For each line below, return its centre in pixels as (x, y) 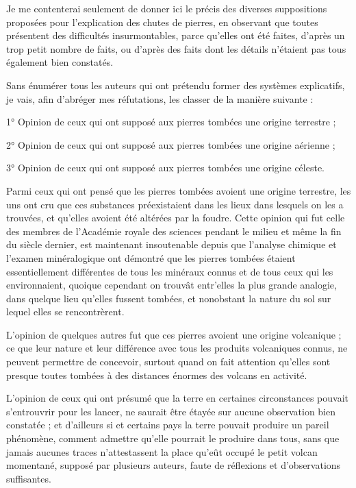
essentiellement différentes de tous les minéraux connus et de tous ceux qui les (170, 271)
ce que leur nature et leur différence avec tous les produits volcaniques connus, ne (177, 348)
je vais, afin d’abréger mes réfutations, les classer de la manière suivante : (160, 98)
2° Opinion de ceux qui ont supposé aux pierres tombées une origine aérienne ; (171, 144)
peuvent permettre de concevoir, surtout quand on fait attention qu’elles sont (168, 362)
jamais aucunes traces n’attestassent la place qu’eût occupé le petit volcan (162, 451)
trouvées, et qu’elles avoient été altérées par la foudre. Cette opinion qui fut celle (176, 218)
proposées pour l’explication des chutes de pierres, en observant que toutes (162, 22)
